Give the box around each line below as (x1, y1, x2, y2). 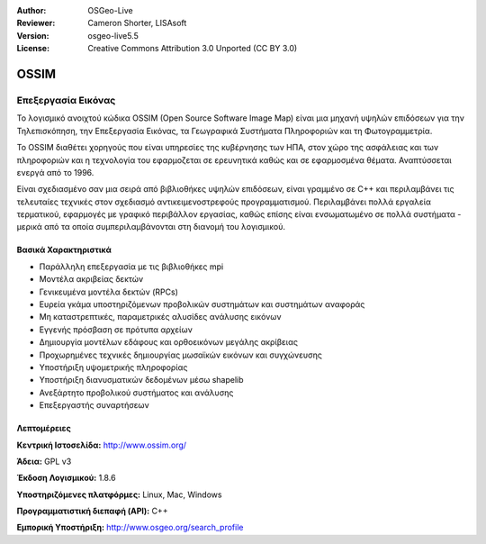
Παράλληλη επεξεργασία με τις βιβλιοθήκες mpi (39, 261, 224, 272)
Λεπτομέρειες (16, 423, 71, 434)
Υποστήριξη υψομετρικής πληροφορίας (39, 361, 188, 373)
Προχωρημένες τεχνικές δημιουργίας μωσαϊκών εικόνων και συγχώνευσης (39, 349, 323, 360)
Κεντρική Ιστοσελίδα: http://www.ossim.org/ (16, 440, 187, 450)
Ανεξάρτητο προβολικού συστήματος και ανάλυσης (39, 387, 234, 398)
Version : (16, 30, 49, 41)
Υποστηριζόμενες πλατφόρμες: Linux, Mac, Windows (16, 489, 222, 500)
